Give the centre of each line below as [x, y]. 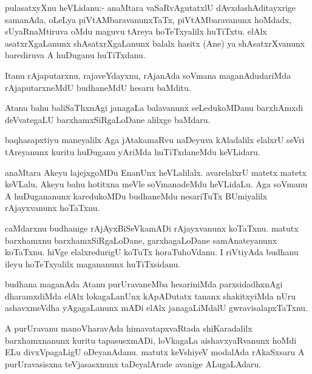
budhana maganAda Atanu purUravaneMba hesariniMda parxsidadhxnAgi [144, 284]
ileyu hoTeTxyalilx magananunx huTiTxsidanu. [93, 263]
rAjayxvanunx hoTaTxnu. [53, 208]
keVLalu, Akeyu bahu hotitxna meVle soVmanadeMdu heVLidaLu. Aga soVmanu [156, 184]
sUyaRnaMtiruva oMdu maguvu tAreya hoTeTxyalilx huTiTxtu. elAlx [136, 31]
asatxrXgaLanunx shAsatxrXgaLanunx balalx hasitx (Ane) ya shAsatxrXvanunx [155, 43]
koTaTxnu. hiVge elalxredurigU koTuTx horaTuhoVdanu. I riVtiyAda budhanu [152, 252]
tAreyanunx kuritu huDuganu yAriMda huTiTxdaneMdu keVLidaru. [133, 151]
